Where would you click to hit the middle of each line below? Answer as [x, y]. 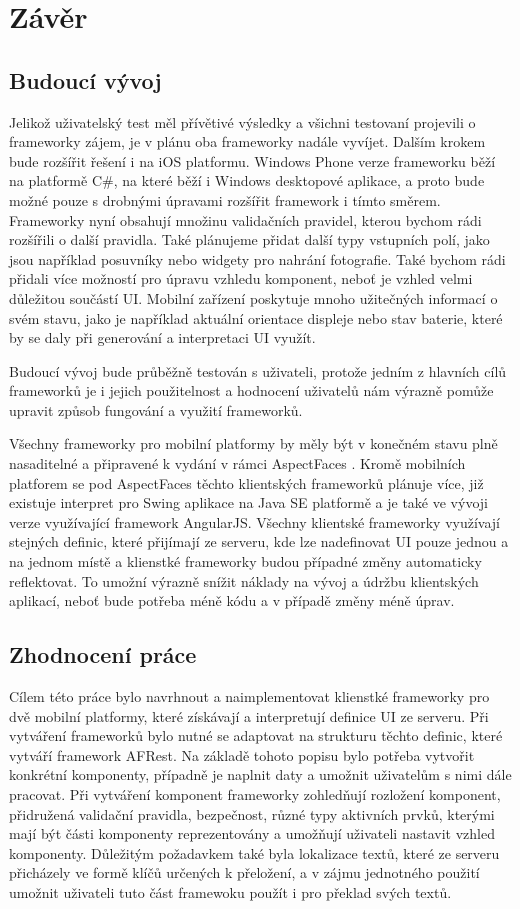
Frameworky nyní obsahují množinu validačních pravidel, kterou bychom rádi [245, 219]
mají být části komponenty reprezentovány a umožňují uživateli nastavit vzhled [252, 833]
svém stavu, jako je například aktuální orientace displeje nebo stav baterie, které [256, 317]
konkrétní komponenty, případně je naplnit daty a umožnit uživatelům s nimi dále [260, 774]
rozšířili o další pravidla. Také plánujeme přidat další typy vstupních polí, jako [249, 239]
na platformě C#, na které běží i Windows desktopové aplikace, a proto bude [247, 180]
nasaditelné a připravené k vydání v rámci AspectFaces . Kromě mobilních [237, 463]
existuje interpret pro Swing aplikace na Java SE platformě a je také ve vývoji [248, 502]
